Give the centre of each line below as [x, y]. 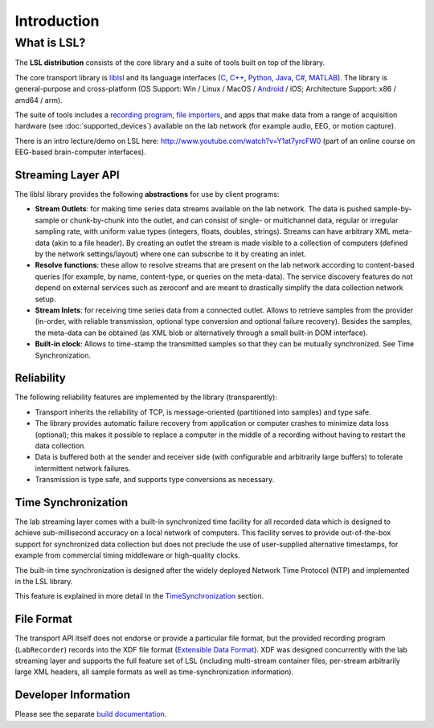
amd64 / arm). [39, 100]
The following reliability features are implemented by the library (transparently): [146, 397]
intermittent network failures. [83, 468]
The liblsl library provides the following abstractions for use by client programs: [147, 194]
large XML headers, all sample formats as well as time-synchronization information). [154, 672]
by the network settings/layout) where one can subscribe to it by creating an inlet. [171, 254]
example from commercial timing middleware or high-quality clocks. [127, 555]
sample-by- [393, 209]
